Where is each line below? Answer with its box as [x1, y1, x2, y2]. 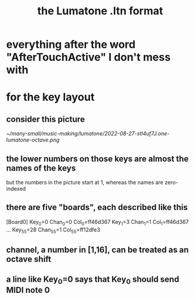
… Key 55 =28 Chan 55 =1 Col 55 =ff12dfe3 [6, 226, 100, 235]
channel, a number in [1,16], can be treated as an [6, 245, 189, 255]
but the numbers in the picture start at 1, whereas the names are [6, 179, 164, 186]
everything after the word [6, 38, 136, 51]
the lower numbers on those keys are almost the [6, 153, 189, 164]
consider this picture [6, 114, 85, 124]
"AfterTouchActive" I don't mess [6, 51, 171, 64]
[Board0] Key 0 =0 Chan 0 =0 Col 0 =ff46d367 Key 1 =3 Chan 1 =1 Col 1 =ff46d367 [6, 218, 189, 227]
